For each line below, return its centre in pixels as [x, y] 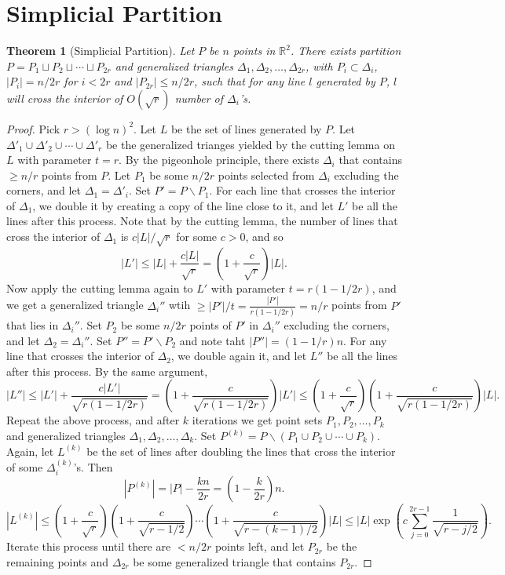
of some [25, 467]
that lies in [33, 325]
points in [254, 51]
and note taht [212, 340]
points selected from [266, 175]
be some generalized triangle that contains [234, 561]
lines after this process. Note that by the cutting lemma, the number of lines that [202, 221]
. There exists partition [346, 51]
